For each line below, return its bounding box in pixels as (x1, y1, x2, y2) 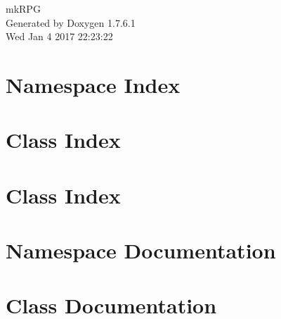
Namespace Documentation (6, 236, 276, 265)
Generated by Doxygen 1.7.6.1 (6, 15, 136, 30)
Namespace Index (6, 70, 181, 99)
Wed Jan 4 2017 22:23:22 (6, 29, 113, 44)
